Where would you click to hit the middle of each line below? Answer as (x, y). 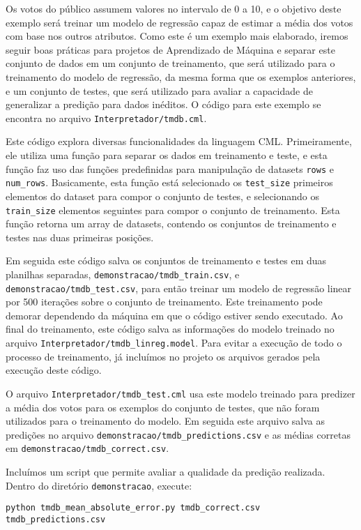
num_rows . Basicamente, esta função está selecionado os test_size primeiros (169, 182)
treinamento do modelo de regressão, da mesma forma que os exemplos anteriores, (181, 76)
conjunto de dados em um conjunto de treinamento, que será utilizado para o (170, 63)
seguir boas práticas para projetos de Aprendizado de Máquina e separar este (170, 49)
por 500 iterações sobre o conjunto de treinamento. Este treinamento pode (164, 302)
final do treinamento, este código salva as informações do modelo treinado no (170, 329)
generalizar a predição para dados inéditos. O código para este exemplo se (163, 104)
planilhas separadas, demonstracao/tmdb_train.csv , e (123, 274)
